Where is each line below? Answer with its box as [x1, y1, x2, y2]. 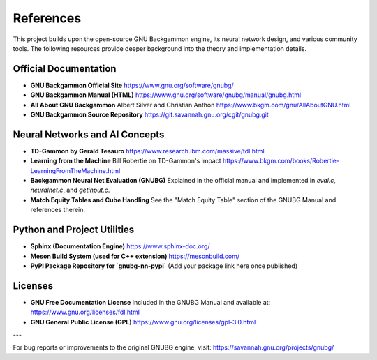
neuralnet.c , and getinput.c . [30, 186, 110, 195]
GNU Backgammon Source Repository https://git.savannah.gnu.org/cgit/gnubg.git [30, 110, 269, 119]
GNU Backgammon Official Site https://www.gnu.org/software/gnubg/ [30, 81, 234, 89]
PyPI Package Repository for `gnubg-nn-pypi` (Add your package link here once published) [30, 262, 298, 270]
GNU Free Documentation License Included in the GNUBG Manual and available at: [30, 298, 271, 306]
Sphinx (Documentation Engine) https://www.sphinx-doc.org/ [30, 242, 210, 250]
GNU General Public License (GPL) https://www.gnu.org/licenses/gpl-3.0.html [30, 317, 256, 326]
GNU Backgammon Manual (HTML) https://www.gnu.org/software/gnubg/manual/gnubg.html [30, 91, 302, 99]
